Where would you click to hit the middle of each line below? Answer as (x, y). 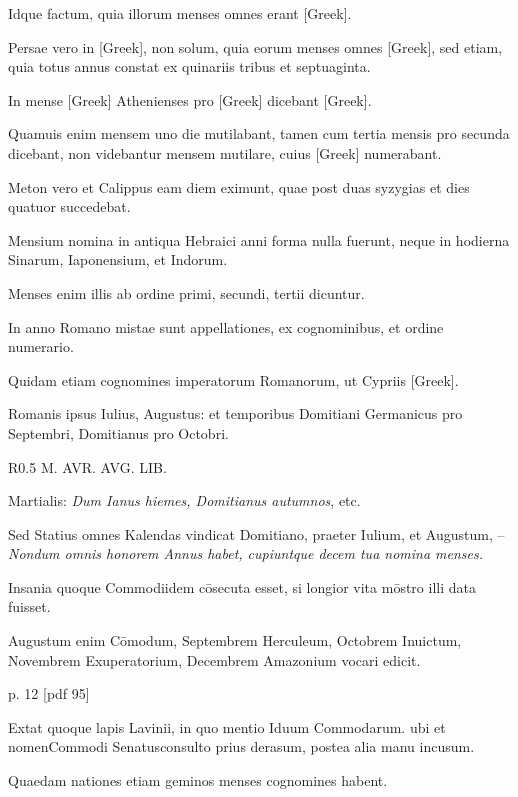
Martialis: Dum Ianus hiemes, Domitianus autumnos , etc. (184, 500)
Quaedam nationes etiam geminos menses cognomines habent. (198, 780)
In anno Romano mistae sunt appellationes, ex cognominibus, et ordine (226, 326)
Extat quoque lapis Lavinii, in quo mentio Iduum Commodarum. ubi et (227, 726)
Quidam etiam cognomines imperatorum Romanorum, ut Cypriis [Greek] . (233, 379)
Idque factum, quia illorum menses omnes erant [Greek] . (180, 13)
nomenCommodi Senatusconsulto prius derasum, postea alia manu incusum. (241, 746)
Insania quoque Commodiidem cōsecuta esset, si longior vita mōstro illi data (242, 586)
